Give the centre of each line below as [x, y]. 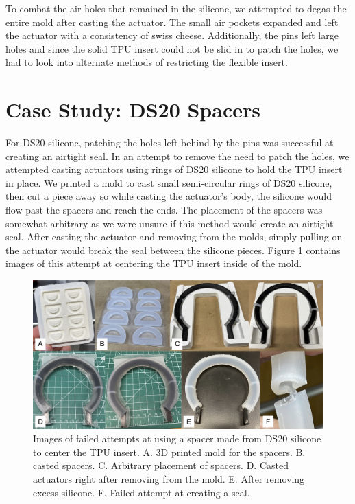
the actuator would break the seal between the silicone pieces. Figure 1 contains [173, 250]
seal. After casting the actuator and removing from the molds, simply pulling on [174, 237]
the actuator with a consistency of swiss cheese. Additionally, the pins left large [172, 35]
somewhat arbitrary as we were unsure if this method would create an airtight [170, 223]
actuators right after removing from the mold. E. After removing [169, 478]
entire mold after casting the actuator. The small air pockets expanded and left [172, 22]
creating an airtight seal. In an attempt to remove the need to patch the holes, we [177, 156]
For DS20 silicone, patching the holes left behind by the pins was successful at [170, 142]
